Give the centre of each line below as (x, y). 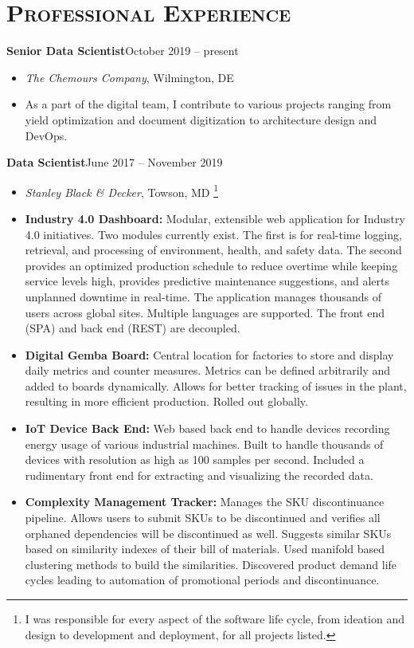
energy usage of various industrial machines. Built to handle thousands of (204, 444)
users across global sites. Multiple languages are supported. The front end (205, 312)
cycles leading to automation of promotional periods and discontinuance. (202, 580)
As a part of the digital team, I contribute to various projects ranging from (208, 104)
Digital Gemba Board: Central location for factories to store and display (209, 354)
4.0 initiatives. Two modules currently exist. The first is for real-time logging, (213, 234)
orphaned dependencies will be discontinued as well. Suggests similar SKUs (208, 533)
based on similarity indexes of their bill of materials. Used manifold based (205, 549)
